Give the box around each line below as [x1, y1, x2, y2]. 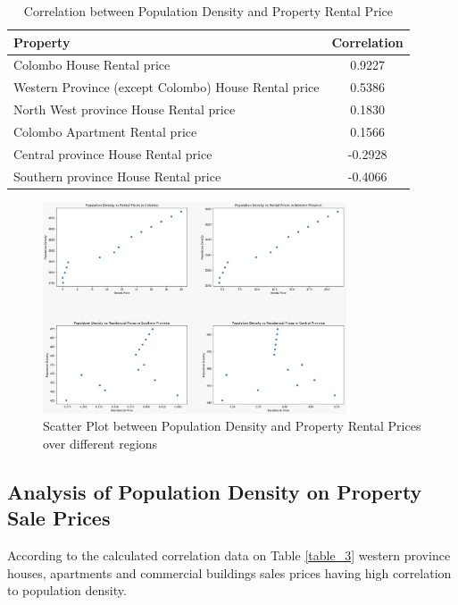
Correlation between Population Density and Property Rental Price [23, 2, 393, 20]
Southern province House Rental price [13, 166, 221, 185]
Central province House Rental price [13, 144, 212, 163]
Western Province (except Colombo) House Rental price [13, 78, 320, 97]
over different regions [43, 433, 158, 452]
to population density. [7, 581, 127, 600]
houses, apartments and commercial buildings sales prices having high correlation [7, 563, 452, 582]
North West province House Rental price [13, 100, 236, 119]
